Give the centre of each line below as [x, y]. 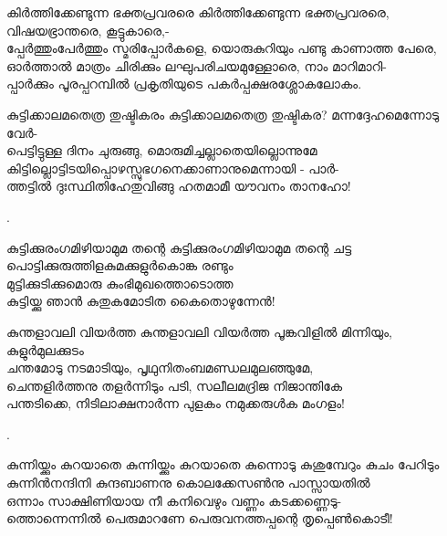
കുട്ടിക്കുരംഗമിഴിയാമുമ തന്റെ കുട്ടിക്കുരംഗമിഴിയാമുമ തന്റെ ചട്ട [179, 247]
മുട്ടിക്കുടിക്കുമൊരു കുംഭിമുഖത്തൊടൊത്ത [120, 283]
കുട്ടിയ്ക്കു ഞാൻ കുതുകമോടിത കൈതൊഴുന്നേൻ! [141, 301]
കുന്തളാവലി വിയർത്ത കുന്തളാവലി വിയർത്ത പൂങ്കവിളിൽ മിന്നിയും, [199, 331]
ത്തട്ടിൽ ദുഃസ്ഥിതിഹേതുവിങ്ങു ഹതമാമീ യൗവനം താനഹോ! [179, 186]
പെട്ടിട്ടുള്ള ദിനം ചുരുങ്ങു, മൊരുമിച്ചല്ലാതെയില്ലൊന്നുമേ [162, 150]
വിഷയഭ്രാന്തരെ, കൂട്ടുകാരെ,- [88, 30]
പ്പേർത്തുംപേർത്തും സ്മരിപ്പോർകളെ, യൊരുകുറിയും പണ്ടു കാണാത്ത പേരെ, [222, 48]
